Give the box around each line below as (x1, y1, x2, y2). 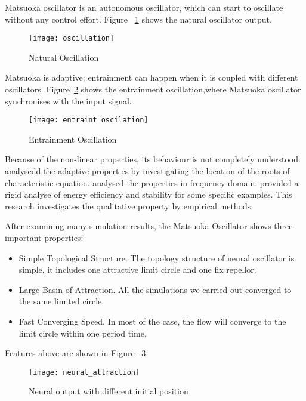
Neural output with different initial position (29, 385, 188, 397)
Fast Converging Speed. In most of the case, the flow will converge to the (18, 315, 286, 327)
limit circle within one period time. (18, 326, 147, 339)
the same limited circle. (18, 295, 104, 307)
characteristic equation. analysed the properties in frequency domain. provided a (5, 176, 299, 189)
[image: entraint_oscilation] (29, 116, 149, 125)
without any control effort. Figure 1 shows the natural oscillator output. (5, 13, 272, 25)
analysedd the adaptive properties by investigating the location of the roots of (5, 165, 290, 177)
